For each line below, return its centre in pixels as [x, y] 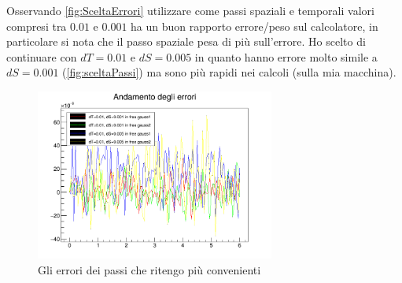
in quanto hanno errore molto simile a [286, 56]
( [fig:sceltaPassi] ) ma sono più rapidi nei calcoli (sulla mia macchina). [229, 72]
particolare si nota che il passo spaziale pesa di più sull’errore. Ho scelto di [186, 41]
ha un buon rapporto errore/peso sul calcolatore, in [254, 26]
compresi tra [37, 26]
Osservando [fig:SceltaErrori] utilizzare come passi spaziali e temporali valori [190, 10]
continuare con [42, 56]
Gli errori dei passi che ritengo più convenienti [149, 269]
